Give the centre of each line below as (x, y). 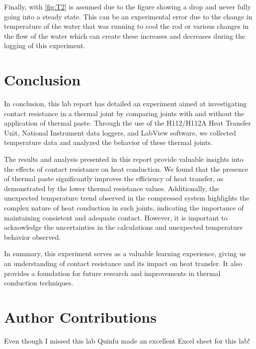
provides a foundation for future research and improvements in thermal (112, 273)
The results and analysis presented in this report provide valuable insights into (124, 159)
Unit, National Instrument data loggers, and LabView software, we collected (120, 132)
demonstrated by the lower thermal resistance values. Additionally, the (112, 188)
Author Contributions (80, 316)
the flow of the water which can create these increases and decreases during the (125, 35)
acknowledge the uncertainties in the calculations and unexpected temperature (124, 227)
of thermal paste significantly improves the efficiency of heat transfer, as (114, 178)
